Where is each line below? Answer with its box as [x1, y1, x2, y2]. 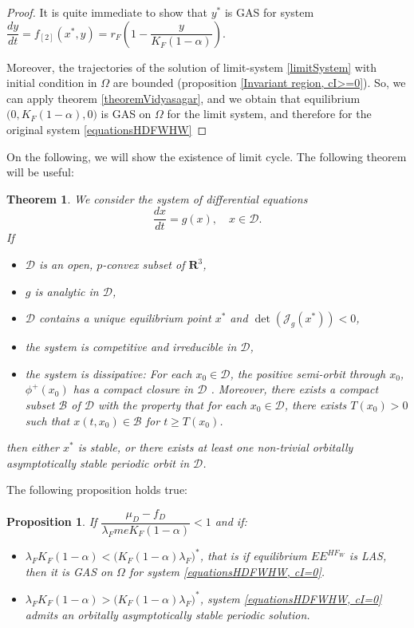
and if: [215, 513, 247, 530]
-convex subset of [102, 256, 185, 272]
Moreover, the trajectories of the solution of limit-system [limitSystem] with [6, 58, 377, 75]
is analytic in [34, 282, 99, 299]
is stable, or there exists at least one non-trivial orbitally [77, 439, 353, 456]
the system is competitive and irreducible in [25, 338, 237, 355]
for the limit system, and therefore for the [167, 105, 372, 122]
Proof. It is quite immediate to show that [6, 4, 208, 20]
